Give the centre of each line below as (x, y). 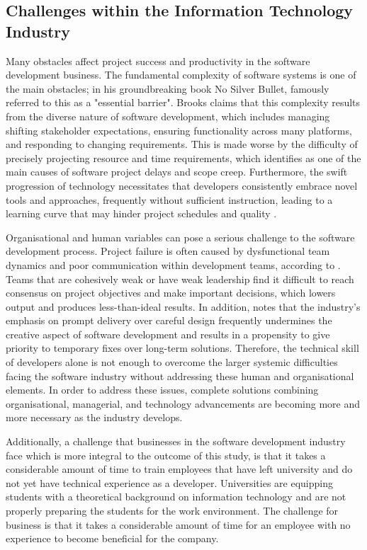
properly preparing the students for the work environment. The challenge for (172, 510)
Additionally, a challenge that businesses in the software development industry (176, 441)
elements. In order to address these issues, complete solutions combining (162, 390)
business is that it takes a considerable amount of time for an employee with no (178, 524)
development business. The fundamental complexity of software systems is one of (181, 75)
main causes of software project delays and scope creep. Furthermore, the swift (177, 172)
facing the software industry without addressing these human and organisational (180, 376)
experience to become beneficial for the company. (112, 538)
